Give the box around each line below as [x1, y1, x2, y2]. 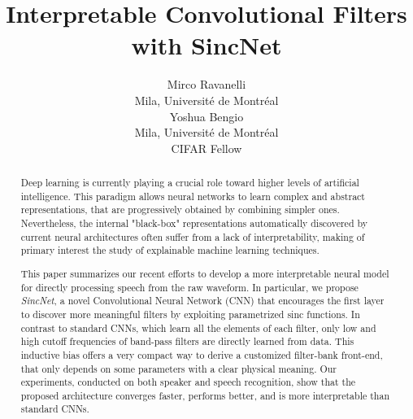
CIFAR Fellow [171, 139, 242, 156]
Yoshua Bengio [169, 107, 244, 124]
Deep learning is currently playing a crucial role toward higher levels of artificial [20, 176, 359, 190]
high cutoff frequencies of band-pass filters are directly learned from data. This [20, 334, 354, 348]
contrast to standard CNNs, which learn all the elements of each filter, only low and [20, 321, 376, 334]
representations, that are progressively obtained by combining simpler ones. [20, 203, 340, 216]
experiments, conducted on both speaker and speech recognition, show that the [20, 375, 356, 389]
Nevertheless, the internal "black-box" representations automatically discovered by [20, 216, 368, 230]
